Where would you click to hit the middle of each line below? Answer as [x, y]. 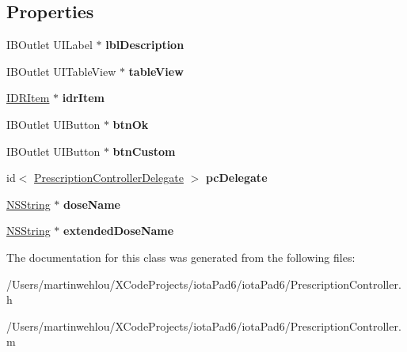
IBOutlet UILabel [49, 45]
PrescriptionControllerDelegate [109, 178]
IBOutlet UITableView [61, 71]
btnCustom [144, 151]
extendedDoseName [119, 231]
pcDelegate [236, 178]
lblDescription [145, 45]
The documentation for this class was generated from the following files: [181, 257]
